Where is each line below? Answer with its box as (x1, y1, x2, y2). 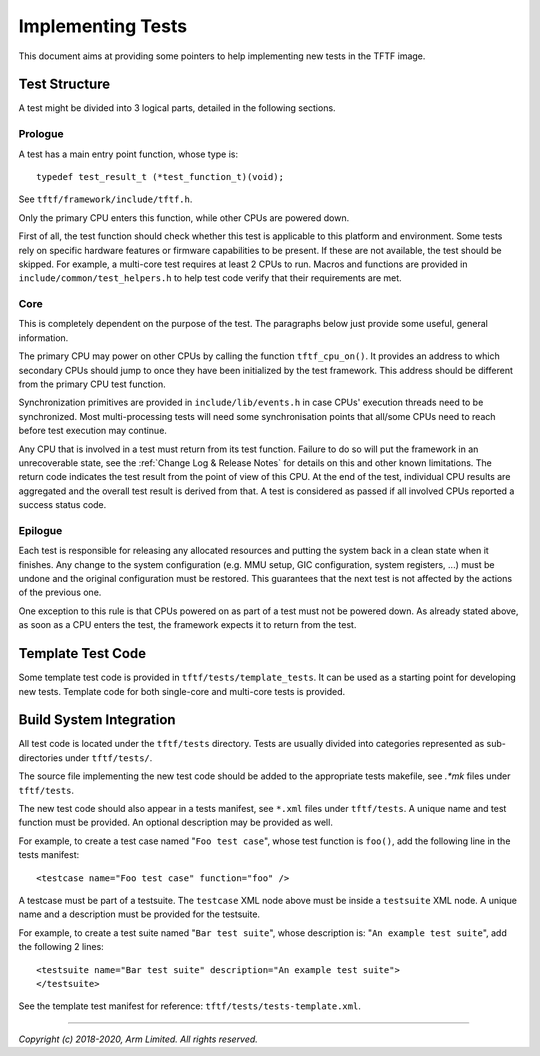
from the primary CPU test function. (18, 378, 166, 390)
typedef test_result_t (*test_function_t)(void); (36, 171, 285, 182)
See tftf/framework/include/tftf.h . (18, 193, 193, 205)
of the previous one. (18, 586, 102, 599)
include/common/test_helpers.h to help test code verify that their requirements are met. (18, 272, 402, 284)
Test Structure (18, 76, 111, 93)
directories (18, 751, 64, 764)
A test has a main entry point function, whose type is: (18, 148, 239, 160)
